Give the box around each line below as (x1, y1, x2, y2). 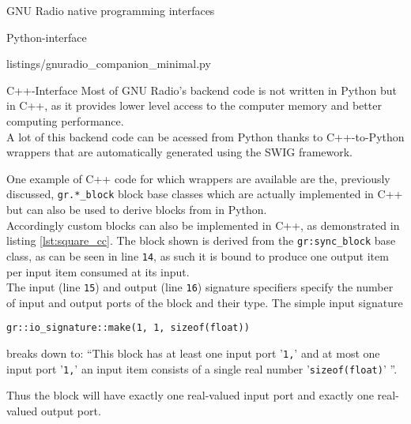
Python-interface (6, 28, 87, 45)
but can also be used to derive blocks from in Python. (6, 201, 267, 217)
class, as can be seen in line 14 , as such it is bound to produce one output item (6, 247, 389, 264)
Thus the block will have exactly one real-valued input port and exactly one (6, 387, 374, 403)
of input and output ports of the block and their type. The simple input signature (6, 294, 403, 310)
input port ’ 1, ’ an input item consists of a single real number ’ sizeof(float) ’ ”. (6, 360, 398, 377)
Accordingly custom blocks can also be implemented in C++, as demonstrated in (6, 216, 400, 233)
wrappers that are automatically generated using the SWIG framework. (6, 144, 353, 160)
